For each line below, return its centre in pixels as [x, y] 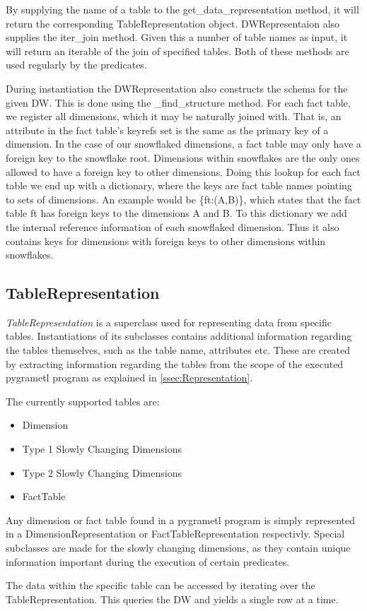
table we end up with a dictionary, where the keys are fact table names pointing [179, 185]
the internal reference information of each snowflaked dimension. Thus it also [173, 226]
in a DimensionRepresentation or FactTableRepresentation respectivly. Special [175, 534]
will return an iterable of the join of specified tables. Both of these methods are [177, 51]
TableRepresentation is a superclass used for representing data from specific [169, 322]
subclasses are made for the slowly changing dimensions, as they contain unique [178, 548]
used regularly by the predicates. [76, 65]
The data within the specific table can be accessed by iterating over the [161, 585]
